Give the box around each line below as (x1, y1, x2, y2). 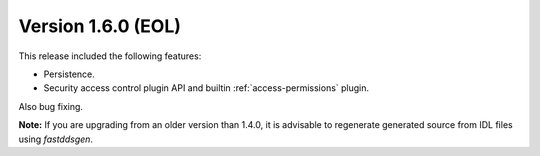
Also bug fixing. (18, 100, 84, 112)
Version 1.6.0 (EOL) (18, 15, 182, 37)
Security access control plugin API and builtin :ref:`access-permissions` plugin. (43, 82, 370, 94)
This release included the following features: (18, 50, 202, 62)
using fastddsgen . (18, 133, 94, 145)
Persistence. (43, 68, 95, 80)
